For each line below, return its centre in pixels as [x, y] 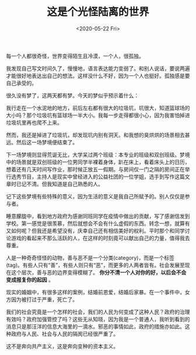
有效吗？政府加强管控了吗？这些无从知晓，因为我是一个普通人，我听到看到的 [98, 319]
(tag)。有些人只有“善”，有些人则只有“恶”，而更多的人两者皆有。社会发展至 [95, 265]
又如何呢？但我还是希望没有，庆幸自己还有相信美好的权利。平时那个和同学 [95, 230]
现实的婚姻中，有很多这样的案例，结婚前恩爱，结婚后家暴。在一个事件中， [95, 292]
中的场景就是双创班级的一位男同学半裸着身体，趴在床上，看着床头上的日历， [98, 162]
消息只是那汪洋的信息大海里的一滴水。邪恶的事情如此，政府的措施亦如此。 [95, 326]
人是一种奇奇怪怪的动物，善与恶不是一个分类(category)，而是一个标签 [90, 257]
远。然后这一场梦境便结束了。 [42, 142]
